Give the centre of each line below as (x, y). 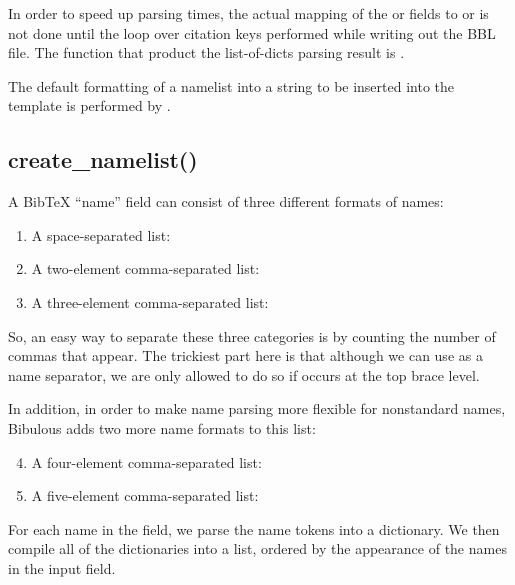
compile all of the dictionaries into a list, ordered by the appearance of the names (257, 548)
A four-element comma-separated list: (146, 461)
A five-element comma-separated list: (145, 495)
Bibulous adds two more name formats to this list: (162, 427)
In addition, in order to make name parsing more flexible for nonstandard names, (257, 408)
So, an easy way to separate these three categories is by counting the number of (252, 335)
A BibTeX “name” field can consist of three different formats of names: (226, 201)
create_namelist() (103, 159)
